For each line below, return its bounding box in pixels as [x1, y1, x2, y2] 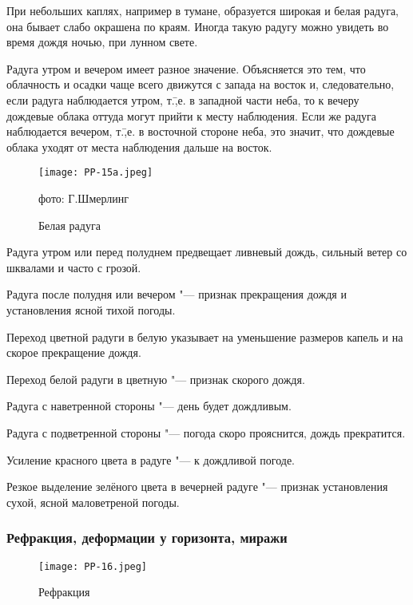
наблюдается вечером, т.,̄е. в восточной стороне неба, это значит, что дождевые [6, 123, 395, 140]
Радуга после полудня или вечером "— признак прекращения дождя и [6, 286, 347, 302]
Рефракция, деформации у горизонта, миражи [6, 528, 288, 548]
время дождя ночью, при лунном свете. [6, 34, 198, 50]
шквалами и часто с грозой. [6, 259, 141, 275]
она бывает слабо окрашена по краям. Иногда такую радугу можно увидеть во [6, 18, 389, 34]
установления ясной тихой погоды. [6, 301, 176, 318]
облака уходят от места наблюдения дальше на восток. [6, 138, 272, 155]
